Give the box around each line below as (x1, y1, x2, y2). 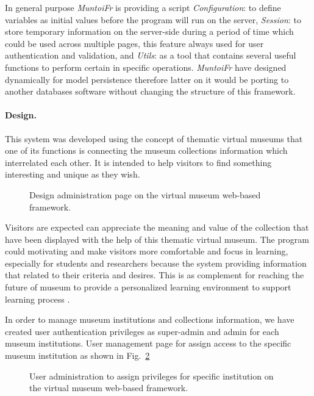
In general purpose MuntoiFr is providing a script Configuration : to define (5, 1, 281, 13)
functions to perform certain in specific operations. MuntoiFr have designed (5, 60, 287, 73)
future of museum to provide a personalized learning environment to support (5, 281, 291, 293)
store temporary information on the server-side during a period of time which (5, 25, 294, 38)
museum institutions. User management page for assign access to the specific (5, 337, 291, 350)
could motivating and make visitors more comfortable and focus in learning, (5, 245, 288, 257)
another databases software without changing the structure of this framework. (5, 85, 296, 98)
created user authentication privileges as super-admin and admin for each (5, 325, 279, 337)
